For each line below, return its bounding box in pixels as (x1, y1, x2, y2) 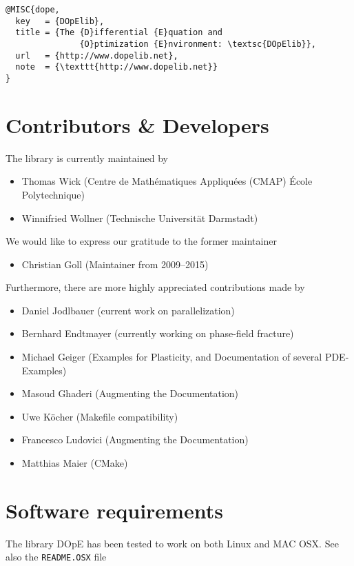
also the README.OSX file (6, 549, 107, 564)
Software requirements (6, 496, 223, 524)
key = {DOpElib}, (15, 16, 105, 26)
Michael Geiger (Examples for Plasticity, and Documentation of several (21, 350, 322, 364)
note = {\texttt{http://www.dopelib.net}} (15, 62, 218, 72)
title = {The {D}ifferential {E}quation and (15, 28, 222, 38)
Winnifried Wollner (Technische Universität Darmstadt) (21, 210, 258, 225)
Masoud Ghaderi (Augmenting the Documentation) (21, 386, 239, 401)
